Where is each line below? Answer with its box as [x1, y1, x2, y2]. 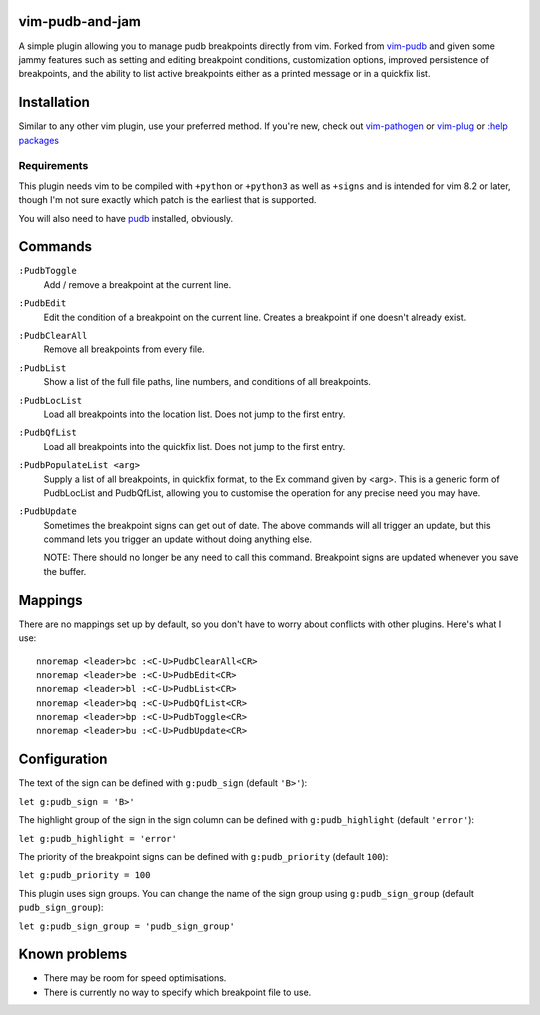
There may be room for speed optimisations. [43, 972, 227, 984]
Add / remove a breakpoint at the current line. [43, 278, 232, 290]
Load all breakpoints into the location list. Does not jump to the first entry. [43, 408, 346, 420]
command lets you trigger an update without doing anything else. [43, 533, 313, 545]
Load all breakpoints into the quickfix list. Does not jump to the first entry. [43, 440, 346, 452]
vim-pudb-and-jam [18, 13, 142, 30]
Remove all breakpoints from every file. [43, 343, 205, 355]
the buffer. [43, 565, 87, 577]
